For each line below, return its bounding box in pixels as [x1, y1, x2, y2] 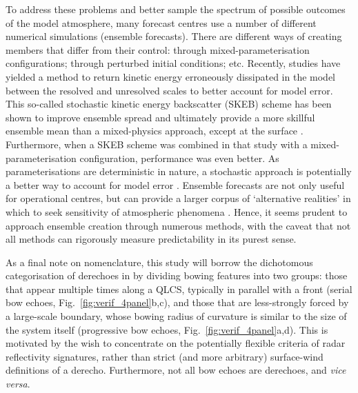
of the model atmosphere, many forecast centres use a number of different [6, 15, 317, 30]
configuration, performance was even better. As [79, 150, 279, 165]
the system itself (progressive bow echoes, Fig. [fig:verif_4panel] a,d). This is [6, 322, 328, 336]
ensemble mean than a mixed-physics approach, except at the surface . [6, 123, 304, 138]
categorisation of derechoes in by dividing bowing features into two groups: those [6, 268, 348, 283]
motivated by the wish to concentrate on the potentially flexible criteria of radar [6, 336, 346, 350]
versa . [6, 376, 30, 391]
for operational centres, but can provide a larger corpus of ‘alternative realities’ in [6, 191, 351, 205]
